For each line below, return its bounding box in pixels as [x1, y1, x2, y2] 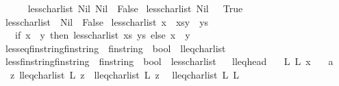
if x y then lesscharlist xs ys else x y [14, 28, 190, 42]
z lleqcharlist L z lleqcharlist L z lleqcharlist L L [10, 67, 240, 81]
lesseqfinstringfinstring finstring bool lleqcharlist [5, 41, 226, 55]
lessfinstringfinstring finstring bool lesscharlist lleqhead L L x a [5, 54, 334, 68]
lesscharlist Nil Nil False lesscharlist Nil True [27, 1, 243, 15]
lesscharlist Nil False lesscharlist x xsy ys [5, 14, 209, 28]
